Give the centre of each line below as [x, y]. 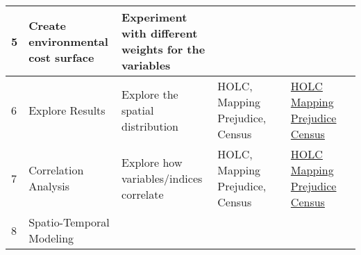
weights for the [163, 49]
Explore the [150, 94]
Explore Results [67, 110]
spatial [138, 110]
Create [48, 25]
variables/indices [162, 178]
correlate [143, 194]
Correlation [56, 170]
